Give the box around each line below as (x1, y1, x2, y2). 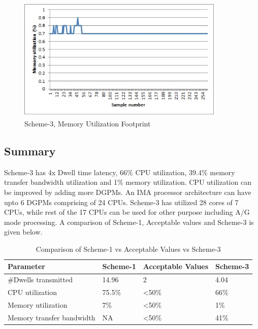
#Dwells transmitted (8, 274, 73, 285)
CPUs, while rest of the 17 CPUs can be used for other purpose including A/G (4, 207, 250, 217)
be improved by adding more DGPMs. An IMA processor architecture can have (4, 186, 251, 197)
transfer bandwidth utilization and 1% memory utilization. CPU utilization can (4, 177, 251, 187)
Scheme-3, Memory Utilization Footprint (24, 118, 151, 128)
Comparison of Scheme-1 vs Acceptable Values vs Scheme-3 (36, 243, 221, 254)
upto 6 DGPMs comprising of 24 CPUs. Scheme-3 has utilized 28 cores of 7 (4, 196, 239, 207)
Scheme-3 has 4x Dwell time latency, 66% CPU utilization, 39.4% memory (4, 167, 235, 177)
